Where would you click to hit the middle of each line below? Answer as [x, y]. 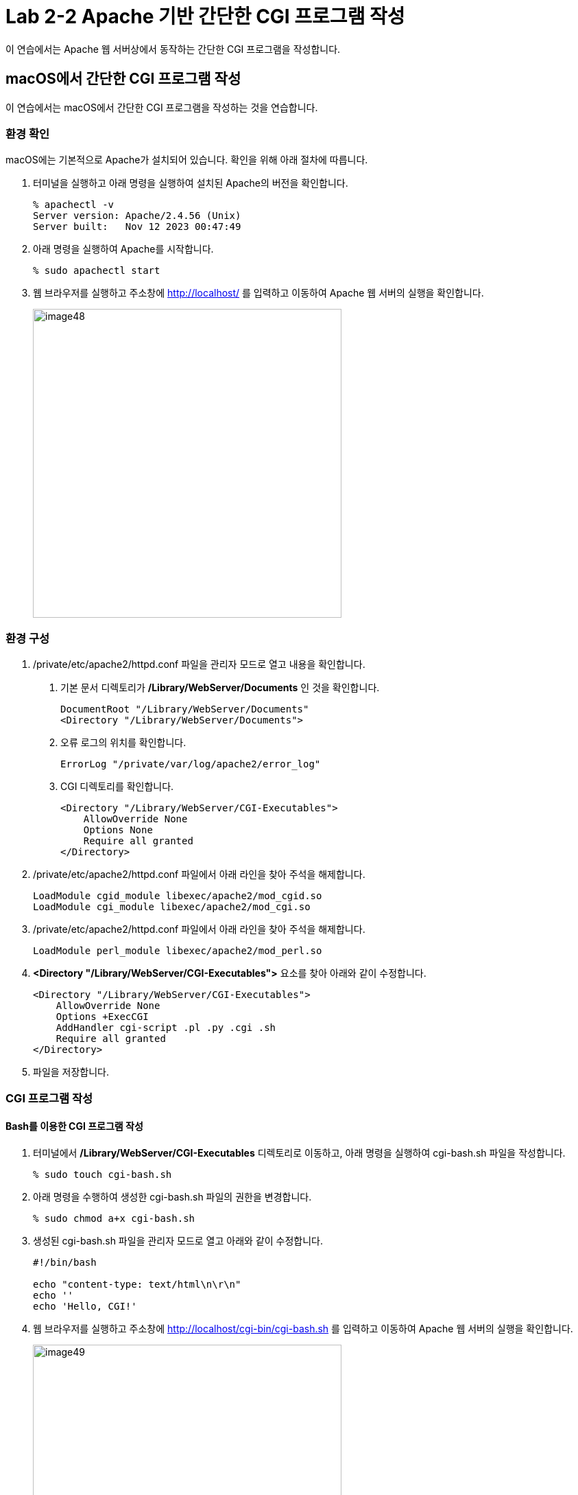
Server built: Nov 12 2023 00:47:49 [137, 227]
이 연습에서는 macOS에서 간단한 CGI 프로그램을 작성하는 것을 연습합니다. [162, 107]
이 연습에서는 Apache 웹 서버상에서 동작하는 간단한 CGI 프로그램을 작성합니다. [173, 49]
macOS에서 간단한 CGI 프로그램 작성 [123, 79]
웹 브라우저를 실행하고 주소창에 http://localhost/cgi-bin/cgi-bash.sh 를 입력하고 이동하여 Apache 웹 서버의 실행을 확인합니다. [303, 1328]
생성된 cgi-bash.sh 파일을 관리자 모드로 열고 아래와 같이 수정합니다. [178, 1240]
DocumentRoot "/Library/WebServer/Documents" [185, 709]
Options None [118, 830]
